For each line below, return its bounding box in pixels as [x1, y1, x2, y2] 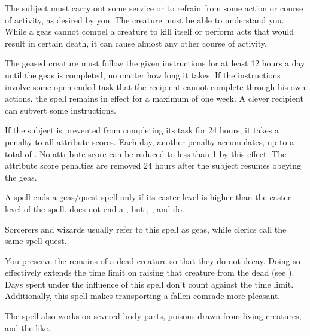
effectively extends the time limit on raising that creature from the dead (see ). [5, 266, 294, 279]
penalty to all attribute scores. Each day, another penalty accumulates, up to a [5, 135, 294, 148]
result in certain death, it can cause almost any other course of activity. [5, 36, 267, 49]
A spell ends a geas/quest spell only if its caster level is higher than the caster [5, 191, 291, 203]
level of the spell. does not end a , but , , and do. [5, 202, 184, 215]
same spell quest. [5, 234, 67, 247]
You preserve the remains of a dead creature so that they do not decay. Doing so [5, 254, 300, 267]
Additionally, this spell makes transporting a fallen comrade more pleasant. [5, 289, 281, 302]
